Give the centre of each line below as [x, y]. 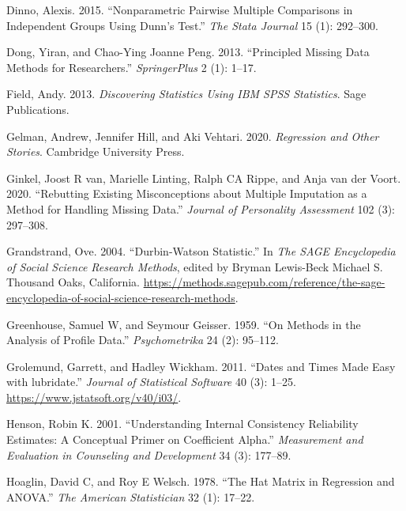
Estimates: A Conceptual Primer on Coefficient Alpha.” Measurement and [185, 439]
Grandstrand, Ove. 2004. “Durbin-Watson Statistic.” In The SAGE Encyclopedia [201, 251]
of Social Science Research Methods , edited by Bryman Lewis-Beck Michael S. [195, 266]
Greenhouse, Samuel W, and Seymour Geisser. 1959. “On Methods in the [184, 324]
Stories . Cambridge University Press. [96, 151]
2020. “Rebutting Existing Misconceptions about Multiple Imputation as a [187, 193]
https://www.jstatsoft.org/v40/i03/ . [94, 397]
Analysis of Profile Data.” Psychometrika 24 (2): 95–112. [143, 340]
